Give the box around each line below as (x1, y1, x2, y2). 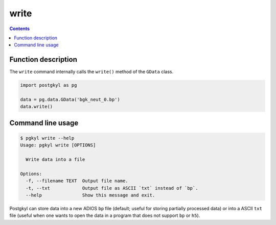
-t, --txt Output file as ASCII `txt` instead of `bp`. (26, 185, 198, 191)
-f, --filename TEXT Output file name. (26, 178, 128, 184)
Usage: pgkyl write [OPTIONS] (20, 142, 96, 148)
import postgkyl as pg (20, 82, 77, 88)
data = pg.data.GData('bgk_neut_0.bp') (20, 97, 120, 102)
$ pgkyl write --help (20, 135, 75, 141)
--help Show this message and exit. (26, 192, 155, 198)
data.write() (20, 104, 53, 110)
